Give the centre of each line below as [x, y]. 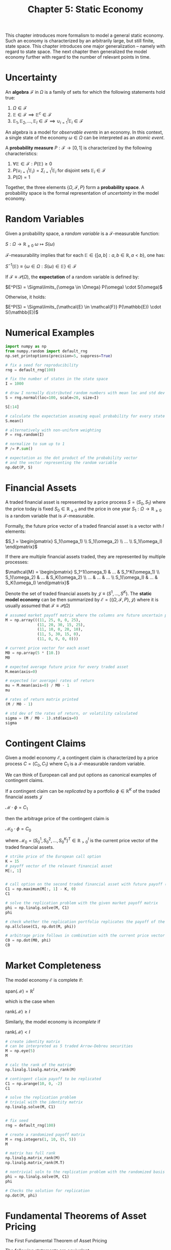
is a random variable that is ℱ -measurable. [50, 516]
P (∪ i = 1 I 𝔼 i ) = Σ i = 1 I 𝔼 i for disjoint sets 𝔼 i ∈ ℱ [59, 171]
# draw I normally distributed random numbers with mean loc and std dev [85, 393]
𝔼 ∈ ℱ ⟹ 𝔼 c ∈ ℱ [32, 114]
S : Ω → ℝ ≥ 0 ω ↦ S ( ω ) [30, 244]
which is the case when [30, 1001]
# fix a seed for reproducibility [42, 365]
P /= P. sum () [19, 449]
